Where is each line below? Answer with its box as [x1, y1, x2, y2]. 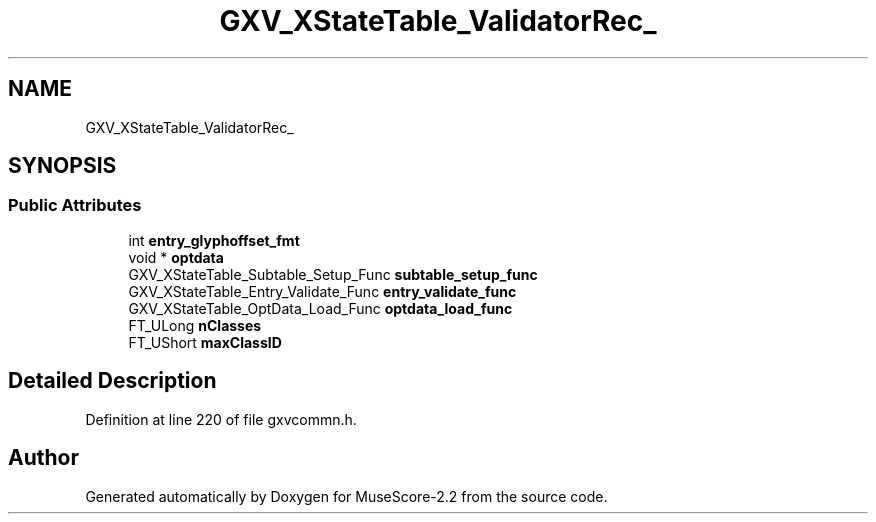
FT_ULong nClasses [128, 316, 262, 334]
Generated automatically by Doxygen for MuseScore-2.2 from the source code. [85, 487, 608, 505]
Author [8, 445, 79, 471]
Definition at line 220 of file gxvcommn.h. [85, 410, 357, 428]
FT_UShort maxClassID [128, 333, 282, 351]
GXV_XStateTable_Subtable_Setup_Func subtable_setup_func [128, 265, 538, 283]
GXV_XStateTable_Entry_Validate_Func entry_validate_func [128, 282, 517, 300]
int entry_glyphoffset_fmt [128, 231, 300, 249]
